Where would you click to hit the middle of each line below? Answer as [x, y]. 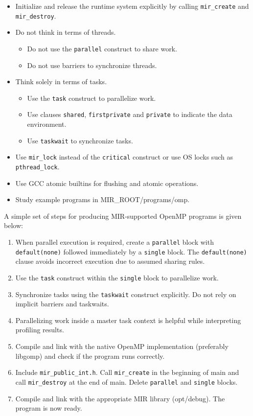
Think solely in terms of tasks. [61, 81]
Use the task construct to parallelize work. [92, 98]
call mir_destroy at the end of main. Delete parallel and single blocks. [126, 381]
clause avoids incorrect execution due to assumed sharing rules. [110, 261]
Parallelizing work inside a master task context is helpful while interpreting [128, 320]
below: [13, 225]
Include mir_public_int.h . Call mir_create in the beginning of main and [127, 372]
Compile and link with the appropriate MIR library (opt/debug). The [120, 398]
